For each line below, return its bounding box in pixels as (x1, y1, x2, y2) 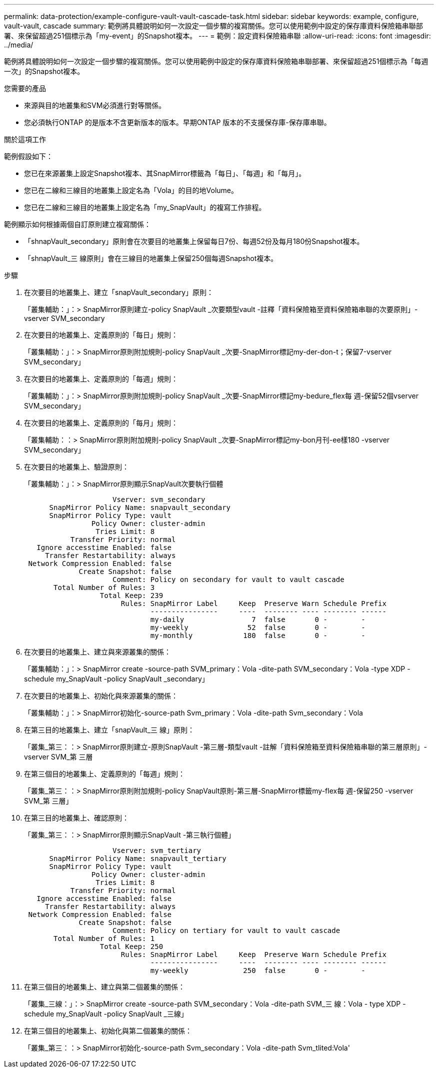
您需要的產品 (4, 84, 46, 92)
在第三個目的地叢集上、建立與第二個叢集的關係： (24, 982, 185, 991)
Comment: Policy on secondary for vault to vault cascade (112, 575, 344, 583)
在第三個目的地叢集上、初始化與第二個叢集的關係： (24, 1026, 192, 1035)
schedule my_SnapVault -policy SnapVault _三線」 (24, 1009, 188, 1018)
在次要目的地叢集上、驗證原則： (24, 462, 129, 471)
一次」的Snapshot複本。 (4, 67, 84, 75)
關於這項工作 (4, 135, 46, 143)
